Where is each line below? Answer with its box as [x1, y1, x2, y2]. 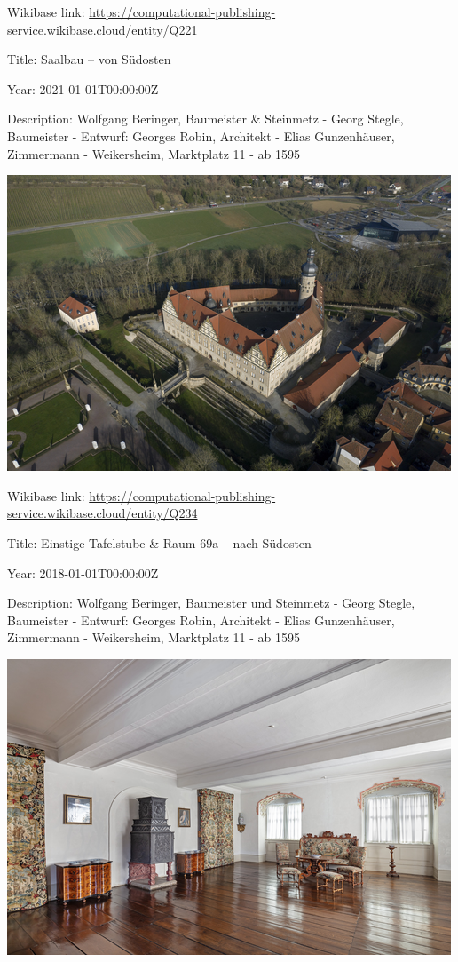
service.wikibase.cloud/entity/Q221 [7, 20, 198, 38]
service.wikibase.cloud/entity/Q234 [7, 504, 198, 522]
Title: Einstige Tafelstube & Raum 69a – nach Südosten [7, 533, 312, 552]
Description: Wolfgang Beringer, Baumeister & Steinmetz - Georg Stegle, [7, 109, 404, 128]
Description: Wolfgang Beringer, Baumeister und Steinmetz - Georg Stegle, [7, 593, 415, 612]
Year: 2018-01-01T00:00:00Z [7, 563, 159, 582]
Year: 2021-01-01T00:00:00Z [7, 79, 159, 98]
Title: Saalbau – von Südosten [7, 50, 171, 68]
